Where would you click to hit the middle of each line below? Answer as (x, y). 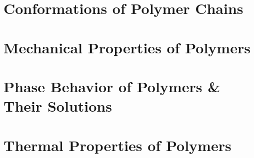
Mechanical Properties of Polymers (127, 47)
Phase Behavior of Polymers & (112, 86)
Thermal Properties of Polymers (117, 145)
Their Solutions (58, 106)
